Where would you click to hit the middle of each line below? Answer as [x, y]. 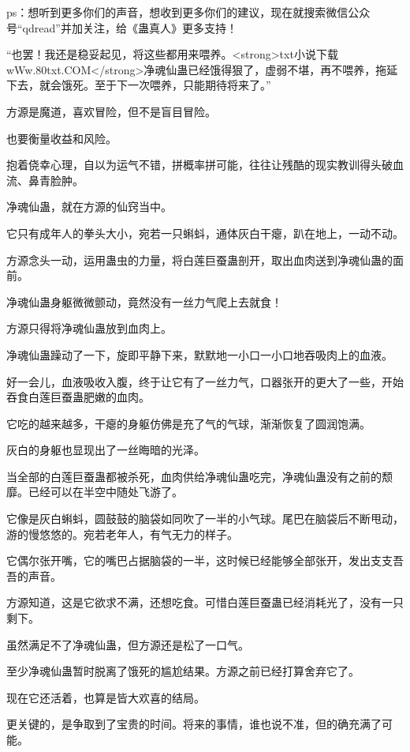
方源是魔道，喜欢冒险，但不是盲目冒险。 [111, 111]
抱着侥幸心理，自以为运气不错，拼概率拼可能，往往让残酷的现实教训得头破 [199, 165]
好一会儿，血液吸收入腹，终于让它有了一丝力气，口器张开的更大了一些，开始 [205, 381]
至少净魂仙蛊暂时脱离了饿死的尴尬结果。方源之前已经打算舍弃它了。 [183, 671]
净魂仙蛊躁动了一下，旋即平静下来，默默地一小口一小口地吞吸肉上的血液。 [199, 354]
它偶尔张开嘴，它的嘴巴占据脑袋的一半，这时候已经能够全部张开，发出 [188, 560]
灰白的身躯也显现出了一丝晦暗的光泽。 [106, 450]
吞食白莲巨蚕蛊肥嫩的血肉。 [78, 397]
